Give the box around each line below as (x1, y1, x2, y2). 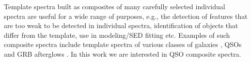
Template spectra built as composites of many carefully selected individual (4, 1, 225, 11)
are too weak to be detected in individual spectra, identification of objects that (4, 20, 238, 31)
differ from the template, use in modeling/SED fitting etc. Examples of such (4, 30, 230, 40)
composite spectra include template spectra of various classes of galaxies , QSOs (4, 39, 242, 49)
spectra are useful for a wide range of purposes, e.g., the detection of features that (4, 11, 248, 21)
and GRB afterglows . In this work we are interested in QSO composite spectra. (4, 48, 241, 59)
